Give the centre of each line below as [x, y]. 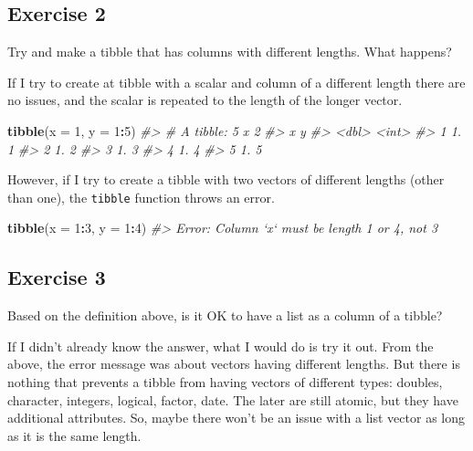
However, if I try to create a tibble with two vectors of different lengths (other [226, 179]
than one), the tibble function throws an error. [141, 197]
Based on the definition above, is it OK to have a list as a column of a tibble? [225, 315]
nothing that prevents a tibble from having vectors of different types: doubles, [225, 382]
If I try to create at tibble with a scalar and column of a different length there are [236, 82]
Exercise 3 [57, 277]
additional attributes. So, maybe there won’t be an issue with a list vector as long [236, 418]
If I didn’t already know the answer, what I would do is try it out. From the [221, 346]
